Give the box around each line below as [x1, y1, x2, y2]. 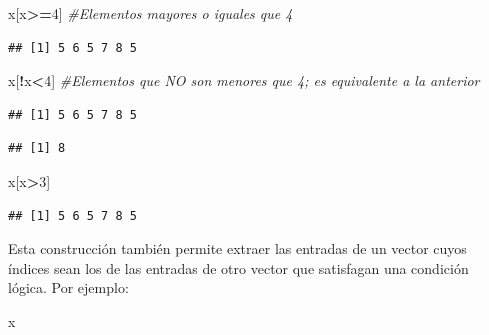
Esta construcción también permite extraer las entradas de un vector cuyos [8, 238, 467, 259]
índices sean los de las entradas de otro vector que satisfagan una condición [8, 257, 469, 278]
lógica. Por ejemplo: [8, 277, 129, 298]
